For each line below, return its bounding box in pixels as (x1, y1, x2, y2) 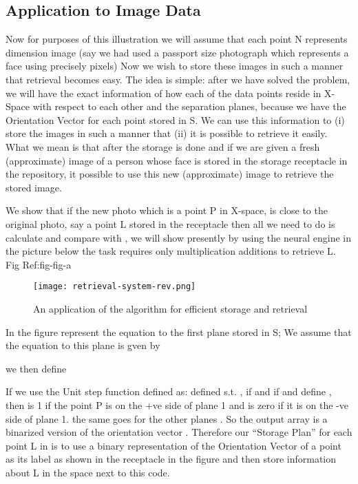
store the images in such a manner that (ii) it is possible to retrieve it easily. (6, 126, 328, 140)
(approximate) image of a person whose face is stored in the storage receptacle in (6, 153, 348, 167)
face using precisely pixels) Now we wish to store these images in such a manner (6, 59, 344, 73)
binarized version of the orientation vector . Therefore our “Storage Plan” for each (6, 425, 352, 439)
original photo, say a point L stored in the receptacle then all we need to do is (6, 216, 335, 231)
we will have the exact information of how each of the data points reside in (6, 85, 322, 100)
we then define (6, 361, 67, 375)
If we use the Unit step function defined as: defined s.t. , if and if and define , (6, 384, 332, 399)
